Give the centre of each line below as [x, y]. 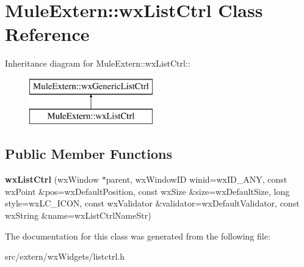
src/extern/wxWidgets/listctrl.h [65, 256]
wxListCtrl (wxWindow [52, 179]
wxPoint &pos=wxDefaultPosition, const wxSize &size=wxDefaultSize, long [147, 191]
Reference [47, 34]
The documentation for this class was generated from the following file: [138, 236]
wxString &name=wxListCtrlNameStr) [78, 215]
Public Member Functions [89, 154]
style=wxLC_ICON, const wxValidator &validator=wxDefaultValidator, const [152, 203]
